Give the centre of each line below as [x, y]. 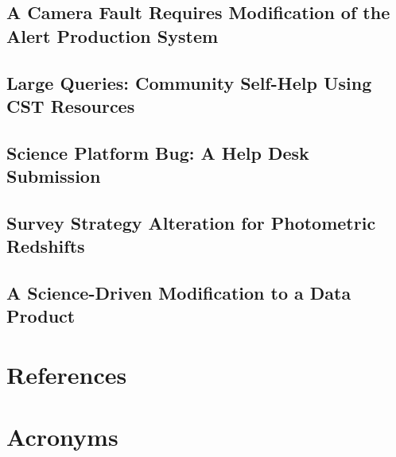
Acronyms [62, 437]
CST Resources [71, 105]
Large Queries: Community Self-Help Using [189, 82]
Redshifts [46, 246]
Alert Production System [113, 35]
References [67, 375]
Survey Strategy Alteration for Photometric [191, 222]
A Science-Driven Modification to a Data [179, 293]
